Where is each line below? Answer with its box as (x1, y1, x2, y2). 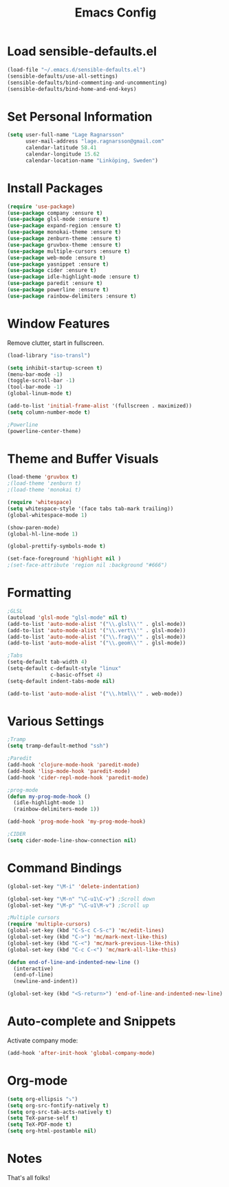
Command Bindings (7, 861, 122, 876)
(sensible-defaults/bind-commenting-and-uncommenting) (7, 79, 168, 86)
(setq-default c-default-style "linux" (7, 665, 122, 672)
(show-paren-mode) (7, 524, 60, 531)
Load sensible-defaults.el (7, 43, 157, 59)
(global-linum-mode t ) (7, 390, 72, 397)
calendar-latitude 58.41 (25, 145, 97, 151)
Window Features (7, 316, 110, 331)
